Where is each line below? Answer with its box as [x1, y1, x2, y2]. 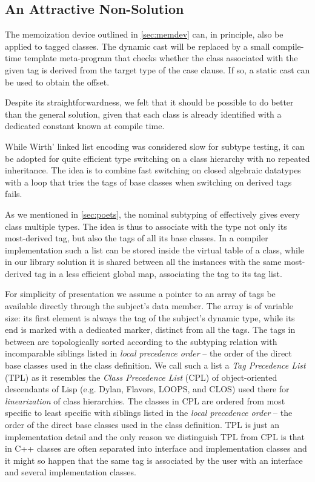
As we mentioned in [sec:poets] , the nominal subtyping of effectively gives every [5, 207, 300, 220]
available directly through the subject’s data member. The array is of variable [5, 300, 294, 312]
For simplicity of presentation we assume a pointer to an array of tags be [5, 287, 276, 300]
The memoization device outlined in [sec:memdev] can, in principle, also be [5, 28, 283, 41]
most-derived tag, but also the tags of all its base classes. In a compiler [5, 232, 268, 244]
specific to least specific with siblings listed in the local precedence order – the [5, 406, 293, 419]
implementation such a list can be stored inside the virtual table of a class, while [5, 243, 305, 256]
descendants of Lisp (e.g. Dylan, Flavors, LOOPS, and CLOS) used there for [5, 383, 290, 395]
